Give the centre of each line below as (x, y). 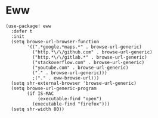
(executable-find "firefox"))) (71, 104)
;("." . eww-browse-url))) (66, 78)
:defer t (22, 31)
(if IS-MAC (41, 93)
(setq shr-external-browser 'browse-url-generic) (74, 83)
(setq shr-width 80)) (38, 109)
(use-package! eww (28, 26)
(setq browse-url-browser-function (55, 42)
